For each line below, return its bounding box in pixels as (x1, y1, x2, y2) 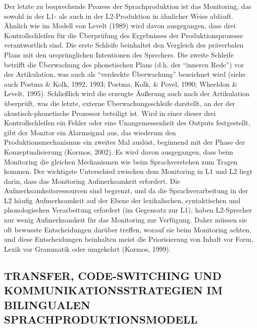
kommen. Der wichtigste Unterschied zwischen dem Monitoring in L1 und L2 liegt (4, 166, 253, 176)
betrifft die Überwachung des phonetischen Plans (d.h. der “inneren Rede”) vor (4, 59, 244, 69)
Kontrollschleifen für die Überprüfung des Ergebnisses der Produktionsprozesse (4, 30, 243, 40)
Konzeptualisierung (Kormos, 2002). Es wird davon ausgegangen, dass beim (4, 146, 233, 157)
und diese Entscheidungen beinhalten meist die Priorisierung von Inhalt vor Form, (4, 234, 254, 244)
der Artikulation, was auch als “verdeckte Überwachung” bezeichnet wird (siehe (4, 69, 246, 79)
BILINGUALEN (4, 297, 91, 312)
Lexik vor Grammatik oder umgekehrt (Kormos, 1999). (4, 243, 171, 254)
